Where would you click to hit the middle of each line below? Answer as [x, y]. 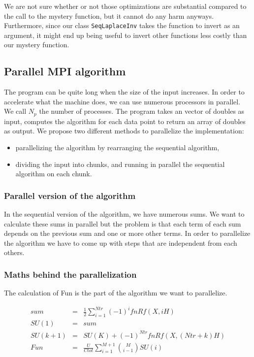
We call [15, 111]
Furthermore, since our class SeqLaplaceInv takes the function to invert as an [122, 25]
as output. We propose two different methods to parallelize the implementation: [124, 131]
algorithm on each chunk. [54, 174]
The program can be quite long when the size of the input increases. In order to [124, 92]
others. [14, 252]
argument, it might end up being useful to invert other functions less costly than [126, 35]
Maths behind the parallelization [70, 274]
